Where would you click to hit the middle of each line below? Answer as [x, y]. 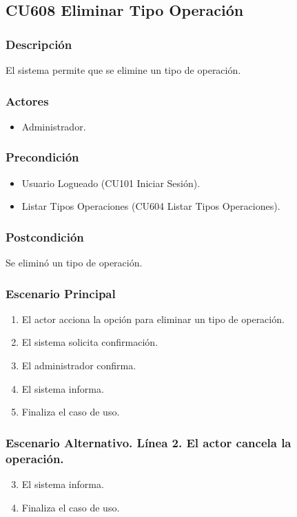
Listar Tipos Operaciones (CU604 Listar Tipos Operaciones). [151, 206]
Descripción [39, 44]
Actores [27, 100]
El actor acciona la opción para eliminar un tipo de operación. [153, 319]
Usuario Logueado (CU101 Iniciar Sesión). [111, 183]
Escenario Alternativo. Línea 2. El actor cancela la [148, 442]
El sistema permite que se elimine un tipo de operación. [123, 70]
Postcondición [45, 236]
